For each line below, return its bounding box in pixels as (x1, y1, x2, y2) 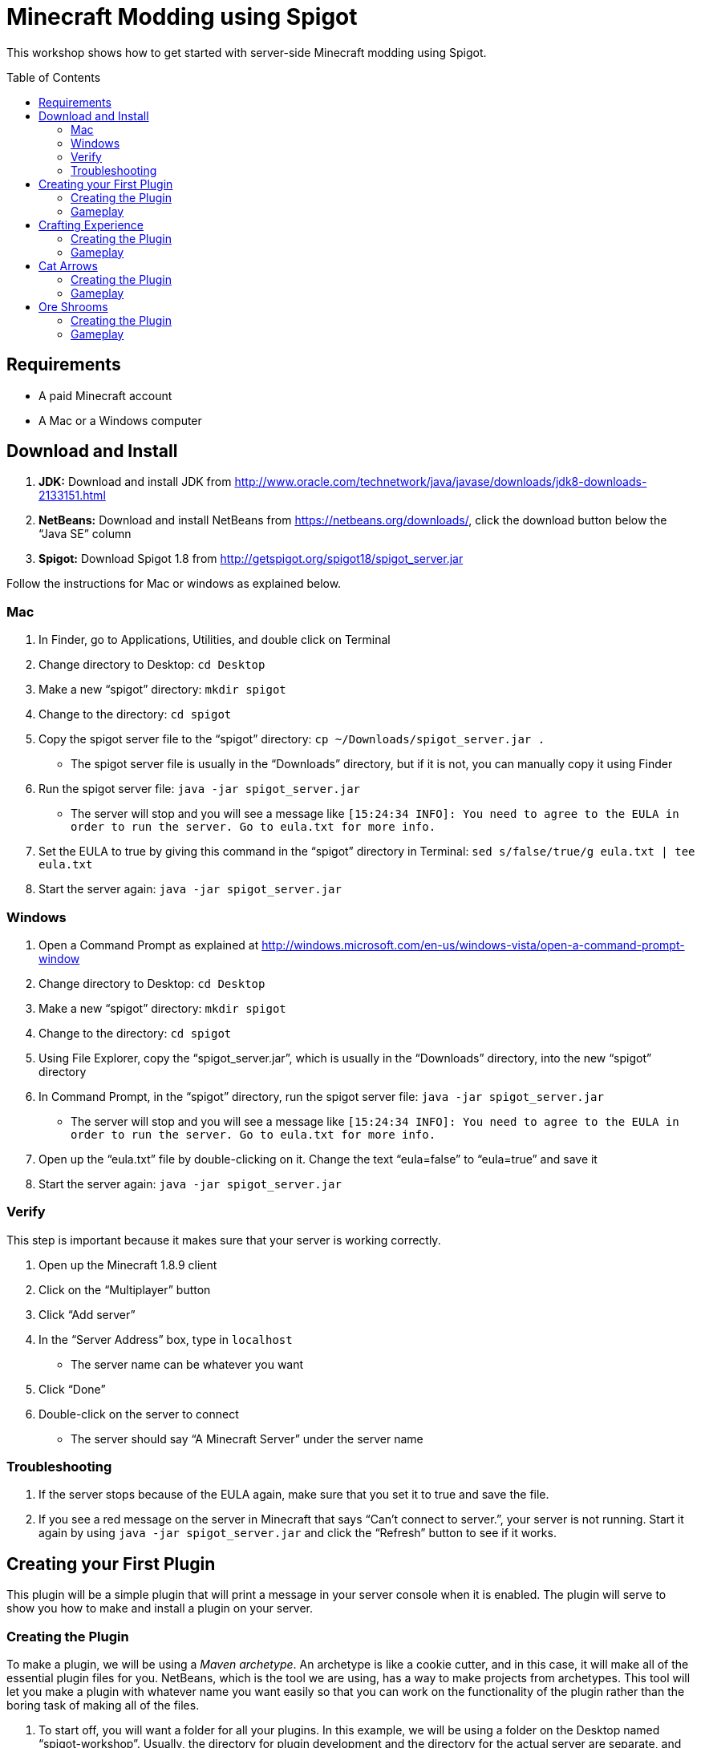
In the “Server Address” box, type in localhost (38, 1332, 293, 1346)
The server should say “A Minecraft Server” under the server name (71, 1431, 423, 1446)
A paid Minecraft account (38, 388, 172, 403)
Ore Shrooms (38, 299, 108, 314)
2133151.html (38, 488, 106, 503)
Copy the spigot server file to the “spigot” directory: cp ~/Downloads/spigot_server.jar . (38, 732, 545, 747)
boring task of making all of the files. (6, 1698, 200, 1713)
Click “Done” (38, 1382, 106, 1396)
